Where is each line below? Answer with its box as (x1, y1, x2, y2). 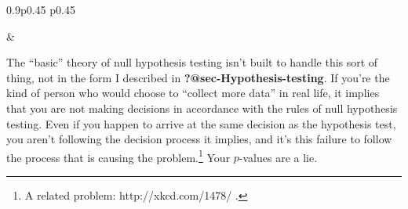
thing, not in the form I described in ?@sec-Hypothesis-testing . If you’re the (6, 69, 390, 85)
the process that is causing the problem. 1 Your (6, 146, 231, 165)
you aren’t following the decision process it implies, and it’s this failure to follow (6, 131, 392, 147)
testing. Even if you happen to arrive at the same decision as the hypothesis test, (6, 115, 396, 132)
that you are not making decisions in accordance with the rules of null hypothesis (6, 99, 398, 116)
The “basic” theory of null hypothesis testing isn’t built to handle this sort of (6, 54, 378, 70)
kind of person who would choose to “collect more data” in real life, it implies (6, 85, 380, 101)
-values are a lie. (239, 149, 318, 165)
